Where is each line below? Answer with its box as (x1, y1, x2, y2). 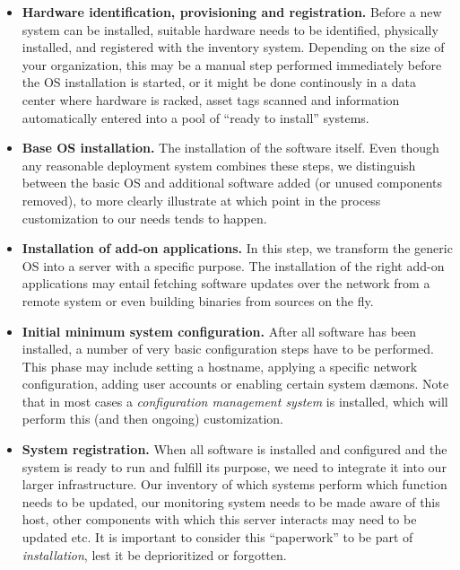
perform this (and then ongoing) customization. (22, 409, 283, 428)
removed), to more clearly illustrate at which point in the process (22, 190, 381, 209)
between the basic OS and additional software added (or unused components (22, 173, 443, 192)
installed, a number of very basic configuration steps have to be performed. (22, 339, 434, 358)
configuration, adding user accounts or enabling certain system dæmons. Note (22, 374, 449, 393)
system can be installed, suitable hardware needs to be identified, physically (22, 20, 438, 39)
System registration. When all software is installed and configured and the (22, 440, 447, 459)
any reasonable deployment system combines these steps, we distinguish (22, 155, 416, 174)
